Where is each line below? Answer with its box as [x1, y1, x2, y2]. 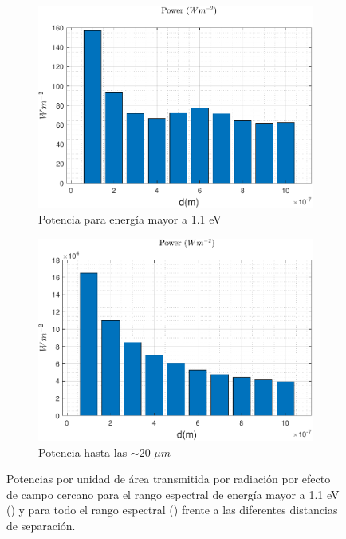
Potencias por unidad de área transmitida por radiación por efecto [6, 470, 331, 487]
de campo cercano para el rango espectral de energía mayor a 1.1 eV [6, 485, 340, 502]
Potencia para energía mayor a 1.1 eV [38, 211, 222, 228]
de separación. [6, 517, 76, 533]
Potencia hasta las [38, 443, 128, 460]
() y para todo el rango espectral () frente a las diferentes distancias [6, 501, 338, 518]
